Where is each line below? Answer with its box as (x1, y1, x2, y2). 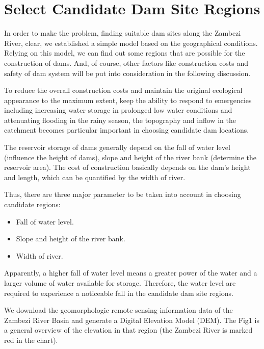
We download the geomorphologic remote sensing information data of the (4, 305, 233, 315)
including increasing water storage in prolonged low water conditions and (4, 105, 232, 115)
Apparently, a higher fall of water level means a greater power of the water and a (4, 267, 257, 278)
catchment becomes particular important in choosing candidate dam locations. (4, 124, 249, 135)
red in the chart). (4, 334, 58, 345)
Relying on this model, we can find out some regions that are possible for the (4, 47, 245, 58)
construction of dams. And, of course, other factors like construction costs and (4, 57, 249, 68)
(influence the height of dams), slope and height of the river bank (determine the (4, 152, 256, 162)
